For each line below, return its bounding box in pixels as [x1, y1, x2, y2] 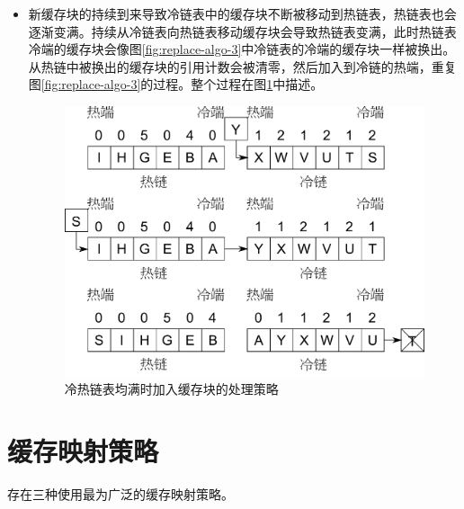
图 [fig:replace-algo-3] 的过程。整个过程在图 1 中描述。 [28, 75, 324, 94]
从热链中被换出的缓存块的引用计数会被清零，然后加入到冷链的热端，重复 [28, 57, 457, 76]
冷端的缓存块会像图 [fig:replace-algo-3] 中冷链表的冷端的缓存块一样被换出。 [28, 40, 456, 58]
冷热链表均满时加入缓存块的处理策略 [64, 380, 279, 398]
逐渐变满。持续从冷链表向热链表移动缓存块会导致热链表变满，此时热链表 [28, 22, 457, 40]
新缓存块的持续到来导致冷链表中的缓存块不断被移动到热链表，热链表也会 [28, 4, 457, 22]
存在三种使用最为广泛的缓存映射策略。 [7, 484, 234, 503]
